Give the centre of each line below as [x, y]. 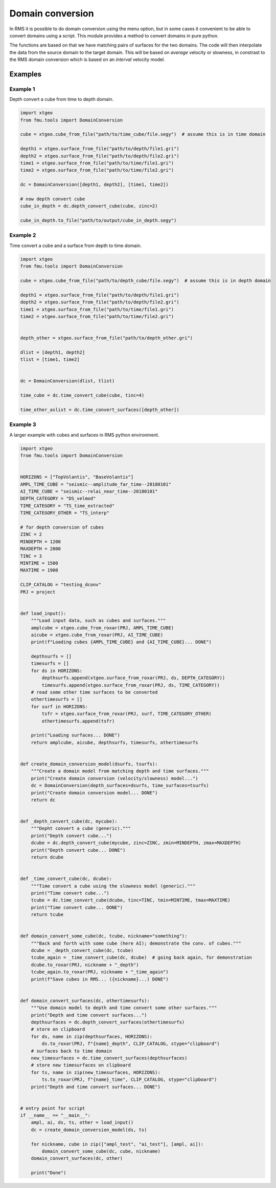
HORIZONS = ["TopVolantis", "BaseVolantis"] [77, 477]
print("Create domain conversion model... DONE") [94, 793]
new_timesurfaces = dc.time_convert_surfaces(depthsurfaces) [109, 1058]
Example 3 [23, 424]
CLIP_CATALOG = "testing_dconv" [61, 585]
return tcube [47, 915]
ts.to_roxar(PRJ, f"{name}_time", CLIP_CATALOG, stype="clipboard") [129, 1080]
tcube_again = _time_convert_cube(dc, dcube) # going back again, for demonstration [142, 958]
